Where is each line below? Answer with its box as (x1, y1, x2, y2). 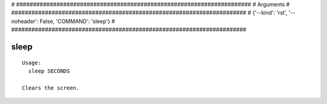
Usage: (22, 59, 42, 66)
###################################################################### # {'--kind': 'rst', (11, 9, 288, 16)
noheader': (11, 17, 39, 25)
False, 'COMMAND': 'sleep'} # (39, 17, 115, 25)
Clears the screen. (22, 84, 80, 91)
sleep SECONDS (28, 67, 70, 75)
